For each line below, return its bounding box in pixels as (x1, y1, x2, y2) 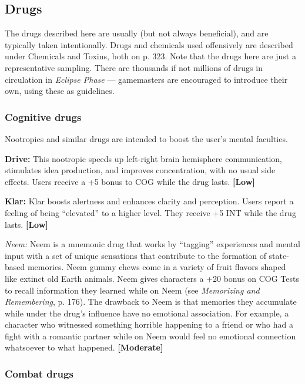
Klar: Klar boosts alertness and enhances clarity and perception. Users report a (5, 195, 294, 207)
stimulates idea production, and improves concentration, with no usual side (5, 164, 276, 176)
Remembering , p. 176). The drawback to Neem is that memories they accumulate (5, 295, 297, 308)
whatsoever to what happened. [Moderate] (5, 341, 163, 353)
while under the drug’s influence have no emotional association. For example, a (5, 306, 289, 319)
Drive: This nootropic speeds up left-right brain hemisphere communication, (5, 152, 283, 164)
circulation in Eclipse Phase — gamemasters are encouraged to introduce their (5, 73, 288, 85)
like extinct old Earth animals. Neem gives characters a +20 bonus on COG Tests (5, 272, 299, 284)
